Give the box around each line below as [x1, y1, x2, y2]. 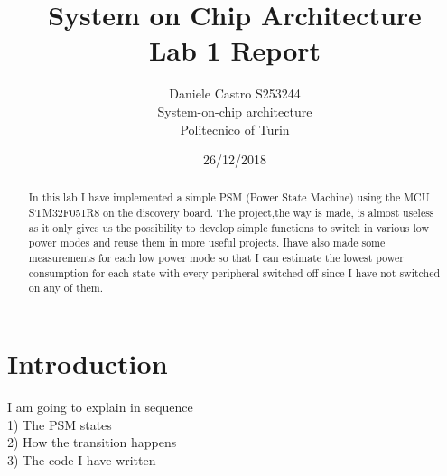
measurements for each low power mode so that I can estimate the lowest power [28, 250, 405, 266]
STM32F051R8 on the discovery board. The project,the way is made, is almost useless [28, 205, 434, 220]
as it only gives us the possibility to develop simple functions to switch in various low [28, 219, 429, 235]
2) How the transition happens [7, 433, 177, 452]
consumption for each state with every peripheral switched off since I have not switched [28, 265, 441, 280]
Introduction [7, 345, 168, 382]
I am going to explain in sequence [7, 397, 193, 416]
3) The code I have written [7, 450, 156, 469]
